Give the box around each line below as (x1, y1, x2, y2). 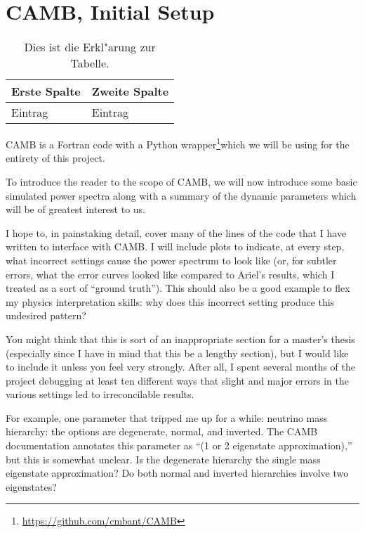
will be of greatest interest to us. (6, 202, 146, 217)
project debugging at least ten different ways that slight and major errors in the (6, 373, 349, 387)
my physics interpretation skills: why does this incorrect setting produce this (6, 294, 335, 309)
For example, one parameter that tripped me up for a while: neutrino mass (6, 410, 328, 425)
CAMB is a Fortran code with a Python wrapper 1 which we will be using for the (6, 135, 350, 151)
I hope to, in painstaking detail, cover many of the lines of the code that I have (6, 225, 347, 240)
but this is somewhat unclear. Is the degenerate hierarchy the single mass (6, 451, 321, 466)
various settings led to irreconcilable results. (6, 387, 194, 402)
